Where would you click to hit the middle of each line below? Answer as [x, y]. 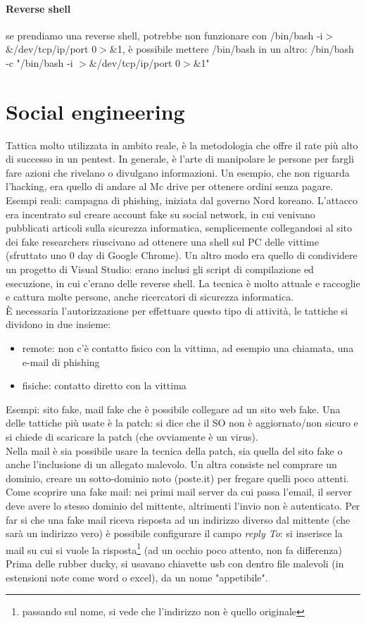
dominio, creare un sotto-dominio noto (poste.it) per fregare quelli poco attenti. [177, 478]
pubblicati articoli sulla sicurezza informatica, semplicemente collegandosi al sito [179, 228]
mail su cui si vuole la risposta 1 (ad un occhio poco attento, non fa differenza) [174, 548]
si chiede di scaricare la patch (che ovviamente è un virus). [132, 436]
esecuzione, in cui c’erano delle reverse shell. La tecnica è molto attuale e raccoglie [183, 283]
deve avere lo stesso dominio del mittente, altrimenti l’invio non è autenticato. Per [183, 505]
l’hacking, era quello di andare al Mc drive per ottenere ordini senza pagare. [170, 186]
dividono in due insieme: [58, 324]
